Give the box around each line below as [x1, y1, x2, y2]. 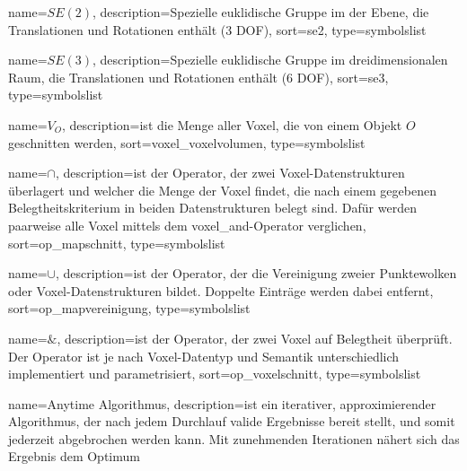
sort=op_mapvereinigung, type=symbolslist [8, 299, 251, 318]
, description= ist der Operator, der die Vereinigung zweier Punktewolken [55, 264, 457, 283]
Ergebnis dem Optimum [8, 447, 140, 466]
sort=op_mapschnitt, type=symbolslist [8, 233, 225, 252]
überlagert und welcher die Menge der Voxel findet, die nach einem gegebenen [8, 180, 436, 199]
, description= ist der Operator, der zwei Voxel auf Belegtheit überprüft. [57, 328, 453, 347]
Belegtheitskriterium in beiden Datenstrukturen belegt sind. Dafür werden [8, 198, 417, 217]
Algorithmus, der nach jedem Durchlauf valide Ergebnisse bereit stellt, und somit [8, 412, 455, 431]
